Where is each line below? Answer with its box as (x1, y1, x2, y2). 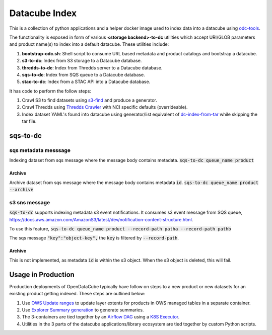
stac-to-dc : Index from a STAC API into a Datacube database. (22, 78, 151, 85)
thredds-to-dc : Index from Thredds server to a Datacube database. (22, 64, 163, 70)
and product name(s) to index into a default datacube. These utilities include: (9, 41, 169, 47)
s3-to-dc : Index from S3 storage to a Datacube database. (22, 58, 142, 64)
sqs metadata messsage (9, 147, 71, 154)
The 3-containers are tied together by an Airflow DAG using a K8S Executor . (22, 314, 180, 320)
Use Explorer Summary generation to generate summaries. (22, 307, 144, 313)
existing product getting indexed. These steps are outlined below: (9, 291, 146, 297)
